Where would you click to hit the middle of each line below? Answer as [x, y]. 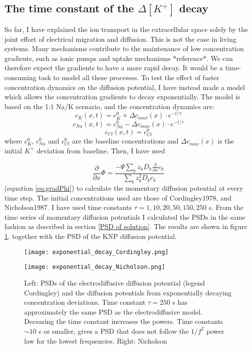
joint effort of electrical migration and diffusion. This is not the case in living [120, 39]
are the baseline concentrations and [125, 141]
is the [226, 141]
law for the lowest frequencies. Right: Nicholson [96, 340]
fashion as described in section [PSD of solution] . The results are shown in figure [126, 226]
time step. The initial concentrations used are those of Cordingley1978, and [118, 197]
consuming [20, 77]
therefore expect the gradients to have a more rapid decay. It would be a [114, 68]
